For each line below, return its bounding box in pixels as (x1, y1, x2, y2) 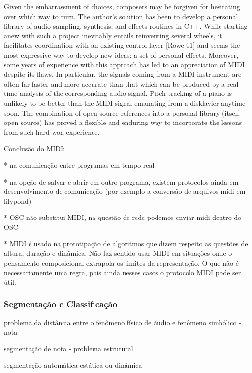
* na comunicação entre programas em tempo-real (4, 159, 155, 170)
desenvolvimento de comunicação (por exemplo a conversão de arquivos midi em (4, 186, 246, 196)
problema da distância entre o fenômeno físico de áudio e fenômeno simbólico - (4, 317, 241, 327)
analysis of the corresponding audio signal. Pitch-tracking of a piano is (19, 88, 232, 98)
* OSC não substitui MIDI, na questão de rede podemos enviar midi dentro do (4, 212, 242, 222)
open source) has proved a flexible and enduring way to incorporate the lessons (4, 117, 242, 127)
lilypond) (4, 195, 31, 206)
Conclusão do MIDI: (4, 143, 65, 154)
